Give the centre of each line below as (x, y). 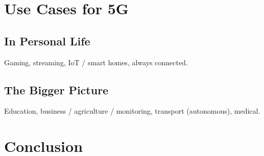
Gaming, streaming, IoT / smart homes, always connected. (96, 62)
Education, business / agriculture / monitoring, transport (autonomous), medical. (132, 111)
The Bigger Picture (56, 89)
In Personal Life (47, 41)
